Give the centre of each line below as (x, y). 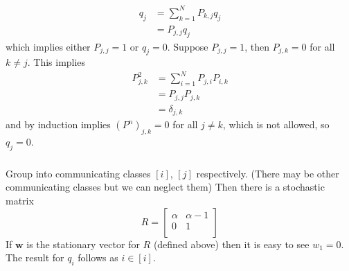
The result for (35, 257)
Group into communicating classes (78, 173)
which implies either (48, 46)
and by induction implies (58, 124)
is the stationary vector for (83, 244)
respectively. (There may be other (268, 173)
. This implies (56, 62)
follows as (98, 257)
